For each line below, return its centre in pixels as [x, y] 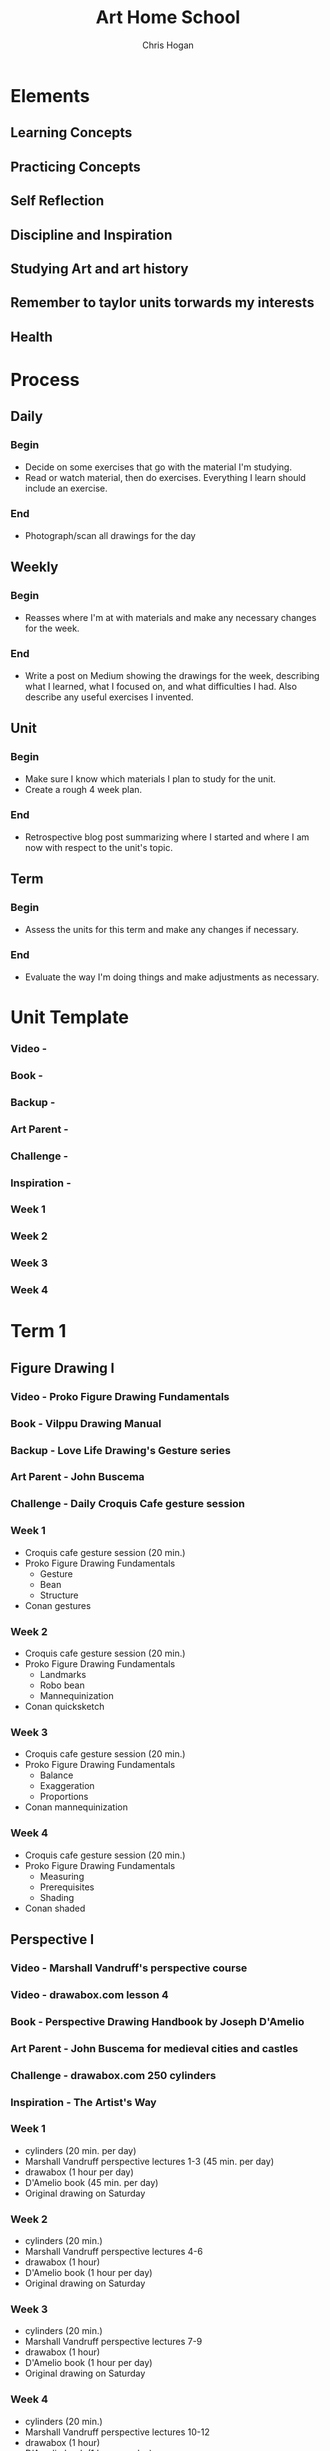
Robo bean [62, 1685]
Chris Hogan [168, 45]
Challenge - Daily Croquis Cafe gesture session [128, 1504]
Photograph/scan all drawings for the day [110, 535]
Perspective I [52, 1939]
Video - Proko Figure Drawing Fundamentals [120, 1396]
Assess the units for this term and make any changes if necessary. [162, 929]
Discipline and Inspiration [91, 234]
